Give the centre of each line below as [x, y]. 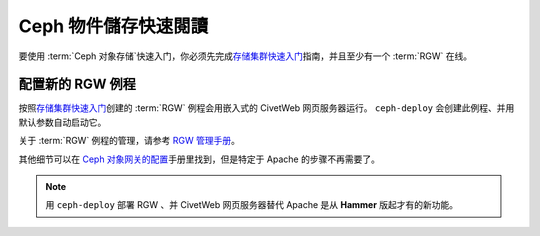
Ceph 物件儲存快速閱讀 [113, 26]
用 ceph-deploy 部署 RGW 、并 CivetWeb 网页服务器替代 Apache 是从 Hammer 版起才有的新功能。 [252, 205]
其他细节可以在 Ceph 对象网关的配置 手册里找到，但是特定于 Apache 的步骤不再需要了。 [199, 159]
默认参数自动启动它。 [62, 122]
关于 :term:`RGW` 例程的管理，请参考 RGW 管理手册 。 [129, 141]
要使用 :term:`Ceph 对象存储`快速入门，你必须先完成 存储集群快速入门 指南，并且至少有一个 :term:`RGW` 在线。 [245, 56]
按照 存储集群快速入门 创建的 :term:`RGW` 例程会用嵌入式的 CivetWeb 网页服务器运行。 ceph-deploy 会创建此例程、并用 [266, 108]
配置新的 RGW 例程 [77, 84]
